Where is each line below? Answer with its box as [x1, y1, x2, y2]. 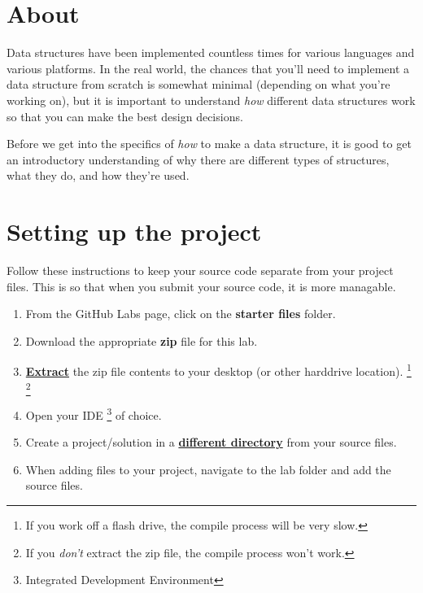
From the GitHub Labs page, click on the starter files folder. [25, 305, 336, 322]
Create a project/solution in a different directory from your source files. [25, 434, 397, 451]
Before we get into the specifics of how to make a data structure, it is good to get [7, 135, 412, 152]
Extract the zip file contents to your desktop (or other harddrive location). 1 [25, 360, 412, 380]
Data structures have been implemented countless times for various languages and [7, 44, 415, 61]
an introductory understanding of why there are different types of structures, [7, 150, 390, 168]
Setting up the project [7, 215, 262, 248]
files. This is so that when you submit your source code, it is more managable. [7, 277, 396, 294]
